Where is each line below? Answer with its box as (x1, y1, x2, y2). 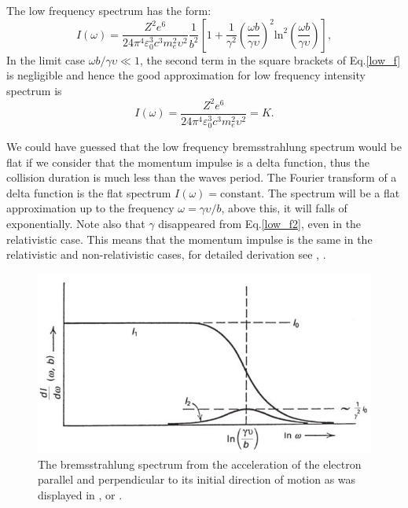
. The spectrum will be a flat (261, 184, 400, 201)
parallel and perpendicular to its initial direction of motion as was (38, 471, 356, 488)
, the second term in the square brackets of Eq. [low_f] (139, 51, 401, 68)
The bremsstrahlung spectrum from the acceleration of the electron (38, 455, 362, 472)
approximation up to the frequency (6, 200, 175, 216)
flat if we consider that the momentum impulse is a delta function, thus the (6, 153, 369, 170)
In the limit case (6, 51, 86, 68)
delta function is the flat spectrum (6, 184, 171, 201)
